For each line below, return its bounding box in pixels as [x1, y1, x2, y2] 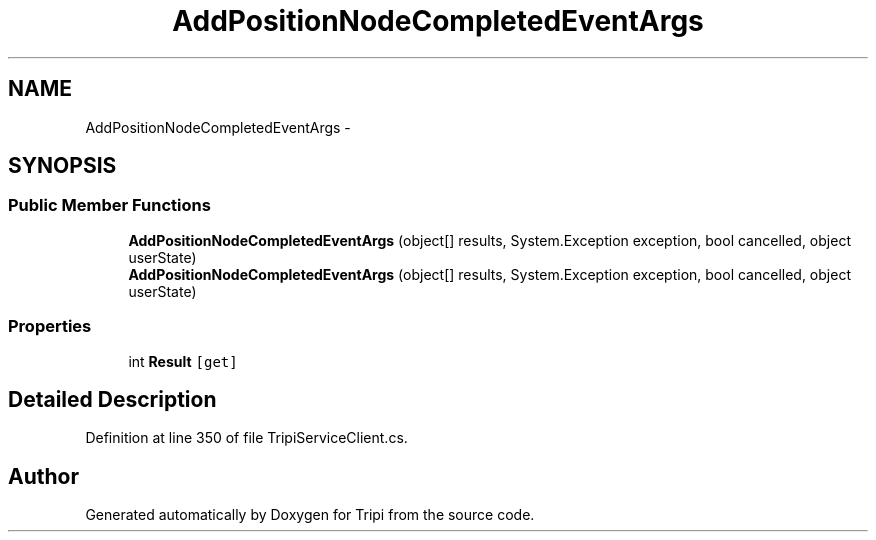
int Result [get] [128, 352, 238, 370]
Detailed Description [8, 386, 217, 412]
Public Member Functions [8, 195, 211, 216]
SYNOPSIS [8, 153, 117, 179]
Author [8, 463, 79, 489]
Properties [8, 316, 92, 337]
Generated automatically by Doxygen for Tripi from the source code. [85, 506, 535, 524]
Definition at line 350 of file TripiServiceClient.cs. [85, 429, 408, 447]
